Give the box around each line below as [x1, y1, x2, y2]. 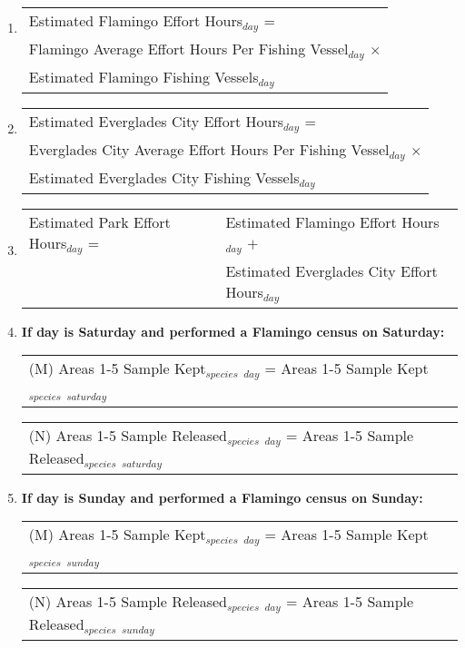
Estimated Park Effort [28, 211, 171, 232]
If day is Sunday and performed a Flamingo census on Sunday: [21, 487, 423, 506]
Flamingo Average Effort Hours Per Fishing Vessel [28, 37, 349, 59]
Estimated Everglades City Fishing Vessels [28, 166, 300, 188]
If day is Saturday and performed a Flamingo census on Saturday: [21, 321, 445, 340]
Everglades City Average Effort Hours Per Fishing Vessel [28, 138, 390, 160]
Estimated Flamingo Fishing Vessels [28, 65, 259, 87]
